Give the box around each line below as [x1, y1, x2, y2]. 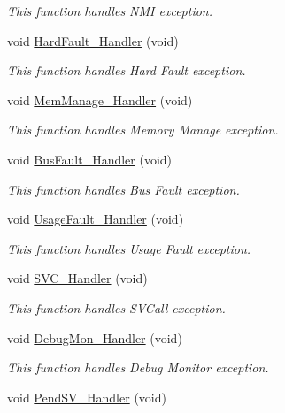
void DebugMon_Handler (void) [7, 328, 182, 347]
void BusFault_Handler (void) [7, 149, 173, 168]
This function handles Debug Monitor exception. [7, 358, 269, 377]
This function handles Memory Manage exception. [7, 120, 279, 139]
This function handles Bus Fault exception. [7, 180, 240, 198]
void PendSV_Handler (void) [7, 387, 166, 406]
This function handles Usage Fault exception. [7, 239, 251, 257]
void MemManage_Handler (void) [7, 90, 193, 109]
